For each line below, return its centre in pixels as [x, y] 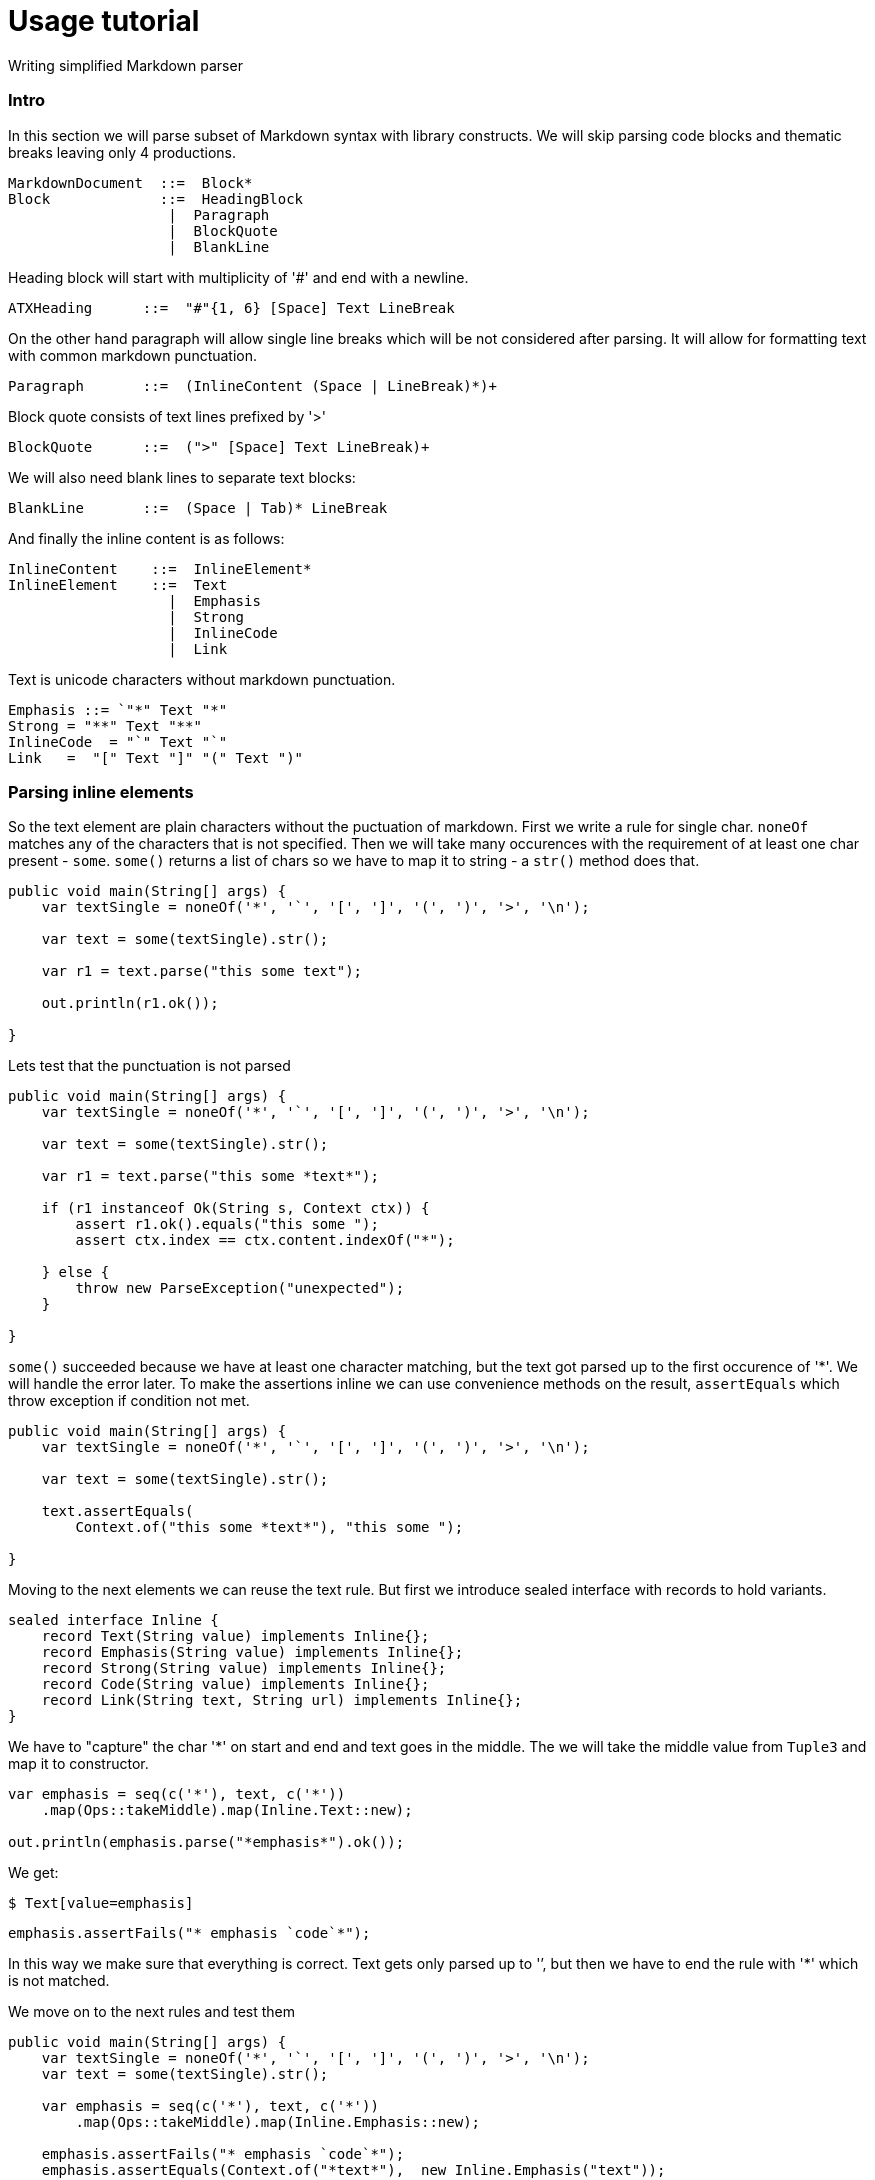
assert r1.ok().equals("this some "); [227, 1224]
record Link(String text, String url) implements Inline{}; [282, 1700]
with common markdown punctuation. [133, 355]
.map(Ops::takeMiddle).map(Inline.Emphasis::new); [278, 2122]
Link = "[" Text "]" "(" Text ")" [156, 757]
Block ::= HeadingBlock [156, 198]
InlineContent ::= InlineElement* [160, 568]
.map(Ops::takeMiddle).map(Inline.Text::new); [227, 1810]
